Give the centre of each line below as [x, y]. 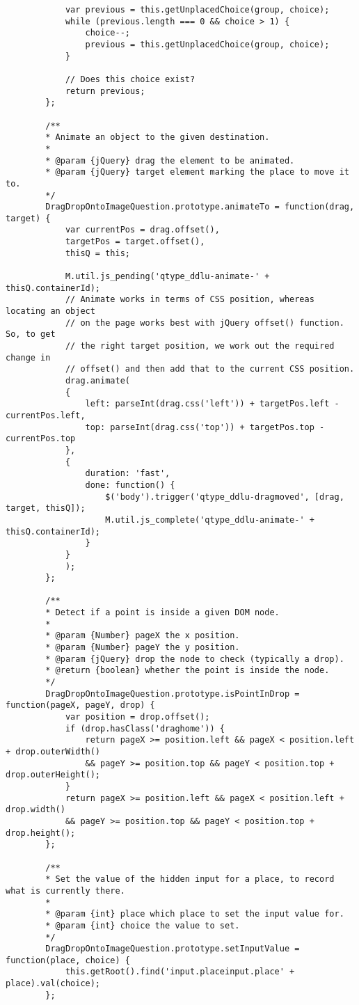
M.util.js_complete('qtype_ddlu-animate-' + [210, 520]
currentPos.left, [46, 415]
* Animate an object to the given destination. [158, 137]
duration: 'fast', [128, 474]
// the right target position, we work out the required [200, 346]
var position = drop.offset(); [137, 717]
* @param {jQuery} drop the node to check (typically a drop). [195, 659]
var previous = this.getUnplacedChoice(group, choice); [197, 10]
